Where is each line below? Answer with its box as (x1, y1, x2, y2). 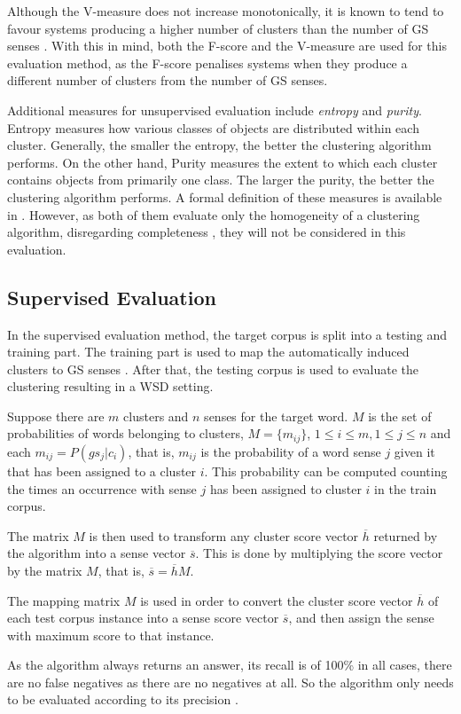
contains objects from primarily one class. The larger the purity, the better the (7, 170, 434, 189)
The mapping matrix (7, 591, 121, 609)
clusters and (123, 406, 189, 425)
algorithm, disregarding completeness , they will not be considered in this (7, 223, 406, 241)
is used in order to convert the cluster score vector (140, 591, 413, 609)
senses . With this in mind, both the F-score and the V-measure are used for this (7, 36, 448, 55)
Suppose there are (7, 406, 105, 425)
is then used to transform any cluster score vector (89, 526, 359, 545)
